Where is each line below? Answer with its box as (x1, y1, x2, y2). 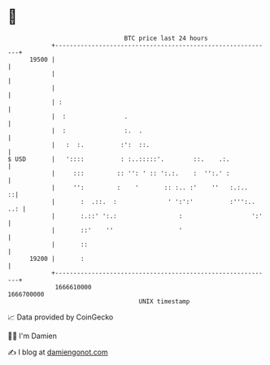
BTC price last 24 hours (124, 34, 208, 42)
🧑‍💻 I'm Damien (7, 331, 58, 341)
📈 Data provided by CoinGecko (7, 312, 114, 322)
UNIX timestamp (138, 297, 190, 306)
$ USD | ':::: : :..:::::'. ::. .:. (7, 154, 230, 163)
